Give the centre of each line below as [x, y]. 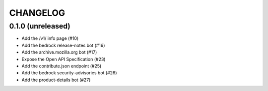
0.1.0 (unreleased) [40, 26]
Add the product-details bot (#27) [56, 80]
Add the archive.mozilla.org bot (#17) [59, 52]
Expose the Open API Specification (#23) [64, 59]
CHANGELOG [37, 13]
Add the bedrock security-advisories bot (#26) [69, 73]
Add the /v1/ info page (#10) [50, 38]
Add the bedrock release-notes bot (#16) [63, 45]
